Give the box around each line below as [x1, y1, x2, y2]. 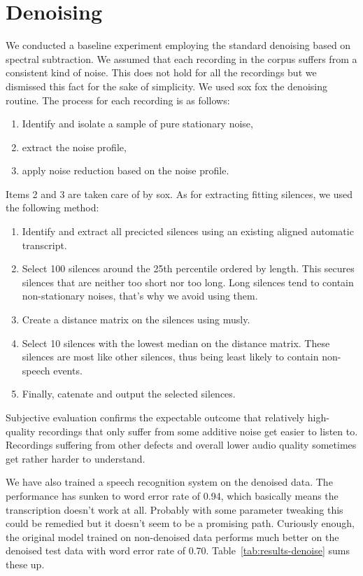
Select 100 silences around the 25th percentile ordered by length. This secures [22, 261, 355, 276]
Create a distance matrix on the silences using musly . [22, 312, 250, 327]
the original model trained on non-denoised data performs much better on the [6, 529, 339, 544]
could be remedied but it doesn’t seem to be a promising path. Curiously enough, [6, 516, 355, 531]
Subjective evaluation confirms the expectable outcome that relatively [6, 410, 305, 424]
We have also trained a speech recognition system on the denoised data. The [6, 475, 333, 489]
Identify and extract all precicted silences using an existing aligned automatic [22, 224, 354, 239]
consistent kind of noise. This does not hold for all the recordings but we [6, 65, 317, 80]
